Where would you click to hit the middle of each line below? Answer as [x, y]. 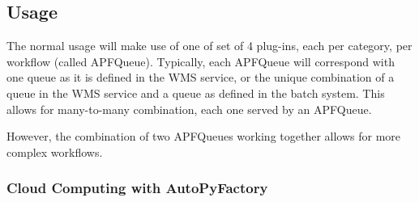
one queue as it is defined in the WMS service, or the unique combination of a [201, 77]
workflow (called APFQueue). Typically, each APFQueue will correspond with [201, 61]
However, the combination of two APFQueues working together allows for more [204, 136]
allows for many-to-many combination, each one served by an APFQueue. [189, 109]
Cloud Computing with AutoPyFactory [137, 188]
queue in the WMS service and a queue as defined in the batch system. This [196, 93]
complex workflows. [55, 151]
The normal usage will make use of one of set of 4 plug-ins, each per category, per [209, 46]
